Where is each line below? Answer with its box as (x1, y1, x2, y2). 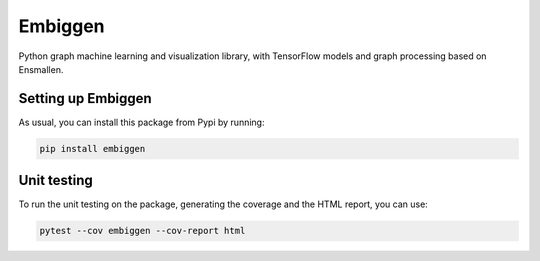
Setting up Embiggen (18, 90, 152, 107)
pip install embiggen (39, 143, 146, 154)
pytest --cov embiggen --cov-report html (39, 225, 246, 237)
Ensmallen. (18, 63, 64, 75)
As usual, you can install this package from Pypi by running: (18, 116, 265, 128)
